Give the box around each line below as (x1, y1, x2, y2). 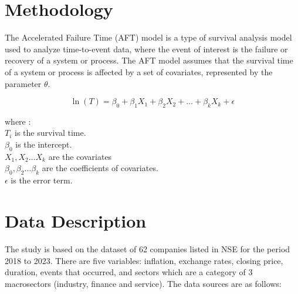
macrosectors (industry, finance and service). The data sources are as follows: (5, 277, 282, 289)
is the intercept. (15, 138, 72, 151)
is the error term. (11, 174, 73, 186)
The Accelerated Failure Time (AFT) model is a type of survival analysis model (5, 31, 292, 44)
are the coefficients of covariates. (42, 162, 158, 174)
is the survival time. (15, 126, 86, 139)
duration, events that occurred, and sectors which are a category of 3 (5, 266, 253, 278)
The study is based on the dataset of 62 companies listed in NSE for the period (5, 242, 290, 255)
